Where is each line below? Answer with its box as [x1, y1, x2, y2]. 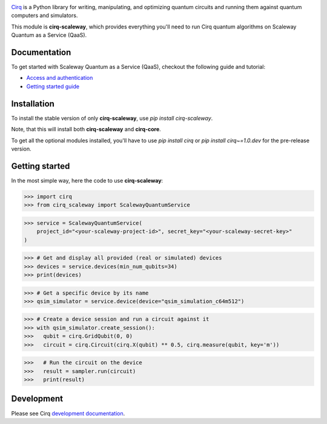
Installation [11, 99, 54, 109]
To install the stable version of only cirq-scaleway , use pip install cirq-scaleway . [11, 114, 213, 122]
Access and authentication [26, 74, 93, 82]
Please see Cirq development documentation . [11, 409, 125, 417]
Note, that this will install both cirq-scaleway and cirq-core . [11, 126, 162, 133]
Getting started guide [26, 82, 80, 90]
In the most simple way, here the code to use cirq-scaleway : [11, 177, 163, 184]
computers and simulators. [11, 12, 78, 19]
